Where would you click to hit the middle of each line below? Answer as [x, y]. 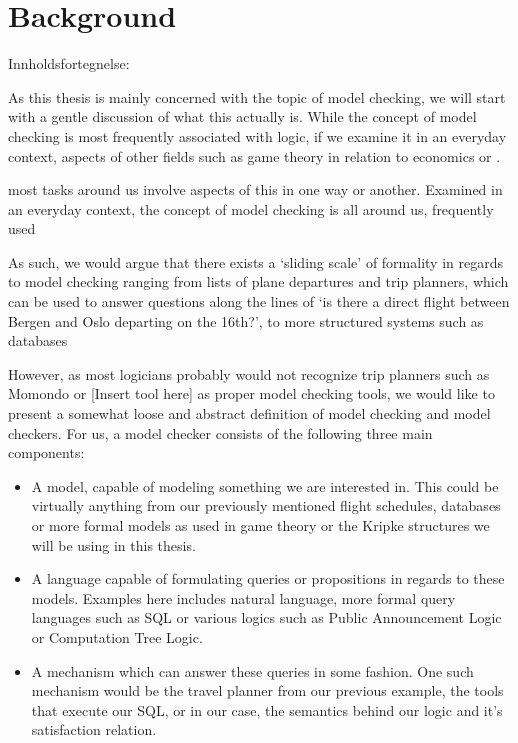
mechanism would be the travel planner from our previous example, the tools [267, 690]
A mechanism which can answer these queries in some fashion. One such [252, 670]
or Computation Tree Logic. [117, 636]
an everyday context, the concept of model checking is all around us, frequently [251, 208]
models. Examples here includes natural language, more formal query [243, 597]
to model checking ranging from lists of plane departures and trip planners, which [258, 281]
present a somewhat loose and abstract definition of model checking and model [249, 413]
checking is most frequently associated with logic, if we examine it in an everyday [257, 135]
